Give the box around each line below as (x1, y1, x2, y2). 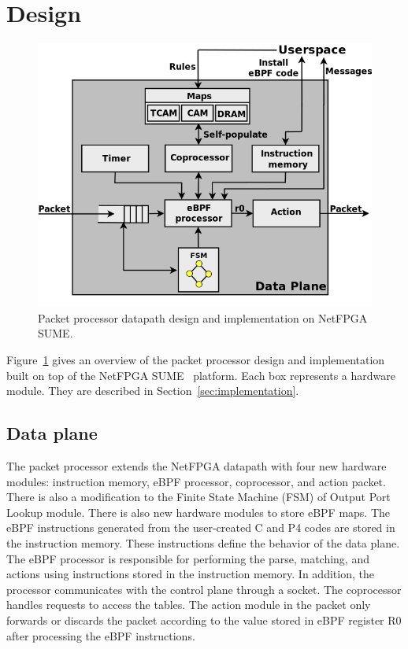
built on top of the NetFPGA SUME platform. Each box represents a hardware (6, 367, 395, 383)
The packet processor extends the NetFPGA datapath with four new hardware (6, 458, 387, 474)
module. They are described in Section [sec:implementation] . (6, 382, 299, 399)
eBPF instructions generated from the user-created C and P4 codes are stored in (6, 519, 395, 536)
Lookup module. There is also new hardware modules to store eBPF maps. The (6, 503, 391, 520)
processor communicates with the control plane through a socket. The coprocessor (6, 581, 402, 597)
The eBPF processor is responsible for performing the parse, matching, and (6, 550, 369, 566)
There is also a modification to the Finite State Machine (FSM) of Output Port (6, 489, 391, 505)
